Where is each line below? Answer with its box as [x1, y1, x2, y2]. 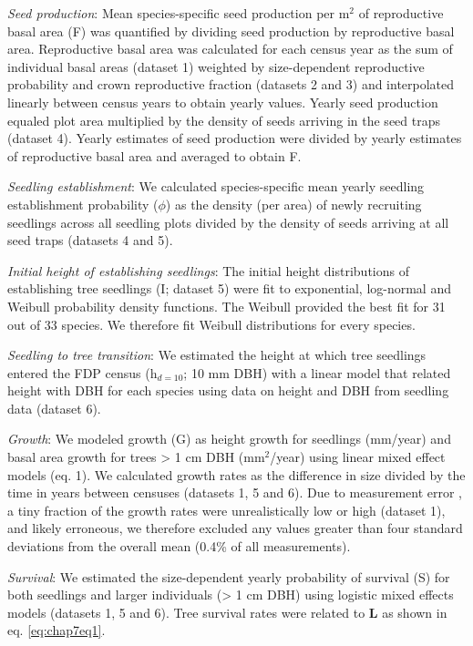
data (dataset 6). [7, 398, 101, 417]
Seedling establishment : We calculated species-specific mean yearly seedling [7, 177, 425, 196]
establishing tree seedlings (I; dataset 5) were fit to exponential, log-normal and [7, 279, 451, 298]
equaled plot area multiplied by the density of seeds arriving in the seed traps [7, 110, 440, 129]
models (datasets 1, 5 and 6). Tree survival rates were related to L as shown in [7, 602, 447, 621]
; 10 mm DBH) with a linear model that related [183, 363, 451, 382]
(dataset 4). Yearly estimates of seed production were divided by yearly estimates [7, 128, 462, 148]
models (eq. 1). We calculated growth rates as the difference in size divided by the [7, 465, 466, 484]
